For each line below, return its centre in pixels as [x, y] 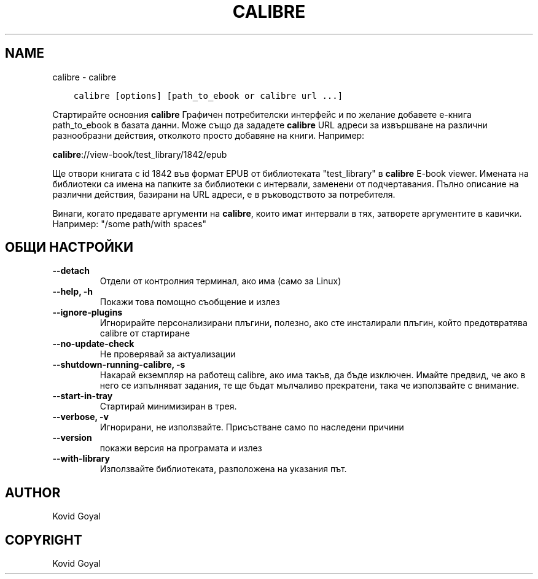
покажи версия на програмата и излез [181, 448]
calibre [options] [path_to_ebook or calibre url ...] [208, 95]
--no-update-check [93, 344]
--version [72, 438]
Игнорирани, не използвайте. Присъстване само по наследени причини [252, 427]
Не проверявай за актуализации [168, 354]
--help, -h [72, 292]
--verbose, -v [80, 417]
